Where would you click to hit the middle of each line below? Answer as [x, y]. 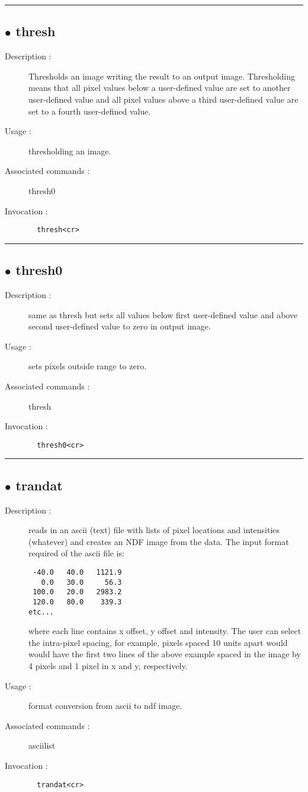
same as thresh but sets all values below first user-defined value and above [163, 314]
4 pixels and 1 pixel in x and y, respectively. [108, 666]
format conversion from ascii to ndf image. [105, 706]
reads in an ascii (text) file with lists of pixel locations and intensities [154, 530]
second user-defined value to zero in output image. [120, 326]
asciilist [42, 745]
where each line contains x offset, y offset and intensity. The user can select [165, 631]
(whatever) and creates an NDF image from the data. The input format [159, 541]
